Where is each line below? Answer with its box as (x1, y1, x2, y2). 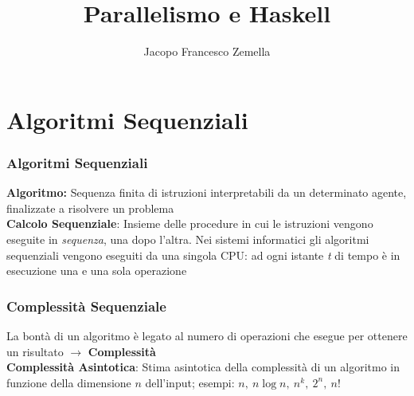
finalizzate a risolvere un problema (6, 199, 174, 216)
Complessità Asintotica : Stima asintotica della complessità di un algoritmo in (6, 359, 400, 375)
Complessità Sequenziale (6, 296, 166, 316)
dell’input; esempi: (145, 374, 235, 390)
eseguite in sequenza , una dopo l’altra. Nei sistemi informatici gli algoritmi (6, 230, 369, 247)
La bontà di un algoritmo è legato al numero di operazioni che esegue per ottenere (6, 327, 408, 343)
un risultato (6, 343, 64, 359)
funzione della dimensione (6, 374, 131, 390)
